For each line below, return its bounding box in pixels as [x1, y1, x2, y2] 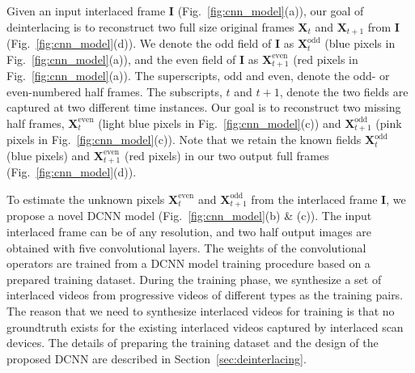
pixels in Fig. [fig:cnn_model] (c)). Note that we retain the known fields [6, 131, 362, 148]
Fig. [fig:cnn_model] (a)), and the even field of [6, 50, 236, 67]
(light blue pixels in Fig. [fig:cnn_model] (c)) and [98, 114, 341, 131]
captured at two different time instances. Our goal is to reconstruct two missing [6, 99, 401, 116]
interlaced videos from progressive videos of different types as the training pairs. [6, 286, 404, 303]
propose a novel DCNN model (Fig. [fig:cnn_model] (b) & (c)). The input [6, 207, 372, 224]
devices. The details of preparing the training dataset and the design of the [6, 334, 379, 351]
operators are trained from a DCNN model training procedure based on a [6, 255, 371, 272]
